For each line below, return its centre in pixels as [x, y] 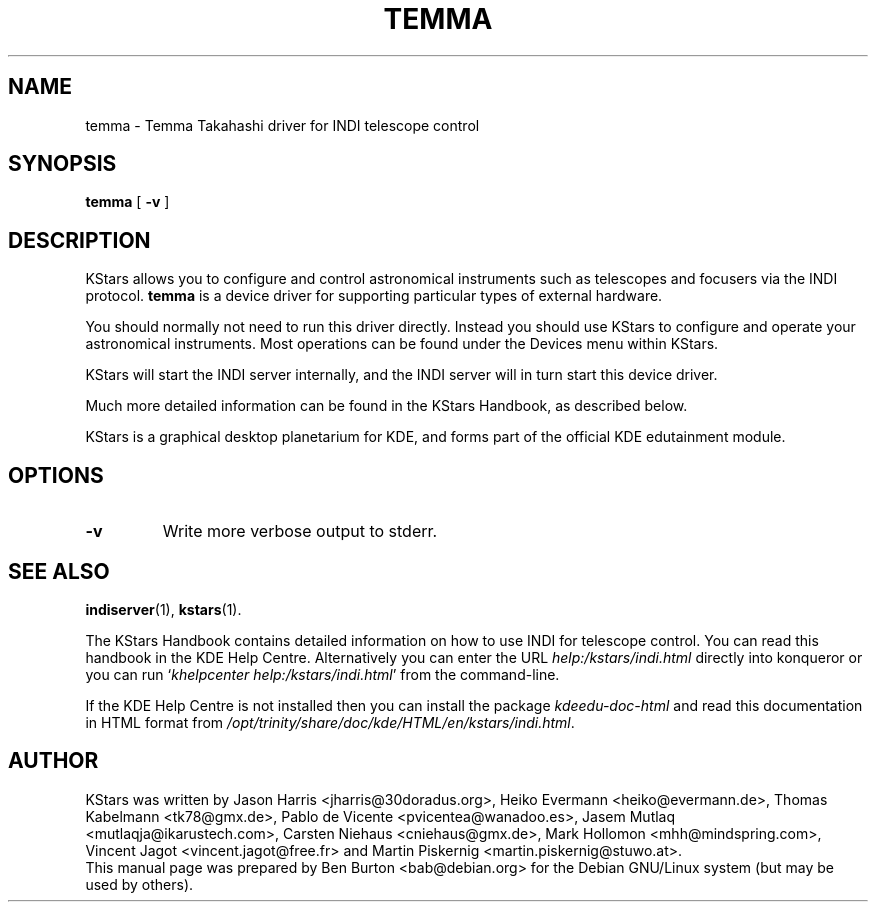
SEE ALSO [59, 571]
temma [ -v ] [127, 202]
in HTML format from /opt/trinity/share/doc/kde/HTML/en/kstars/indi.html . [330, 722]
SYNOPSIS [62, 164]
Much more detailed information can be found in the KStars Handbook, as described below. [386, 406]
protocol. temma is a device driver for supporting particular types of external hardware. [374, 296]
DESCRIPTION [79, 240]
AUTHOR [53, 761]
